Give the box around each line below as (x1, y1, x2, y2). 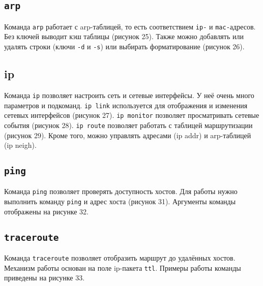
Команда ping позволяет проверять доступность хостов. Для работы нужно (4, 186, 238, 197)
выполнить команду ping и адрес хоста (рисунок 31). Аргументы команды (4, 196, 236, 207)
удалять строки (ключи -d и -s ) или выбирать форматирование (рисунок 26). (4, 41, 245, 52)
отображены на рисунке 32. (4, 206, 89, 216)
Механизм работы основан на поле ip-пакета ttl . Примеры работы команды (4, 262, 241, 273)
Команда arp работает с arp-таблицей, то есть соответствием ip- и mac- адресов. (4, 21, 256, 31)
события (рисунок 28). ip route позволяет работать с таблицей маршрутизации (4, 119, 253, 130)
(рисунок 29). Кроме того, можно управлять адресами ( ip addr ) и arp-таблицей (4, 130, 251, 140)
